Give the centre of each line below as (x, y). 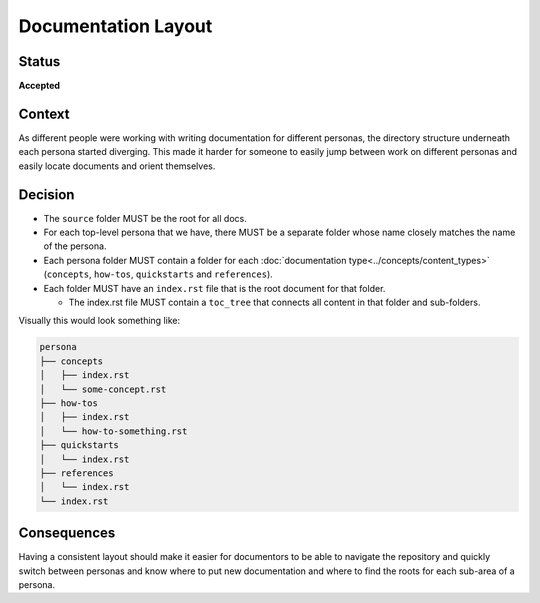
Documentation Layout (115, 26)
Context (44, 113)
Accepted (39, 86)
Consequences (67, 533)
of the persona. (75, 246)
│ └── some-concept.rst (103, 389)
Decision (46, 194)
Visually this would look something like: (99, 321)
